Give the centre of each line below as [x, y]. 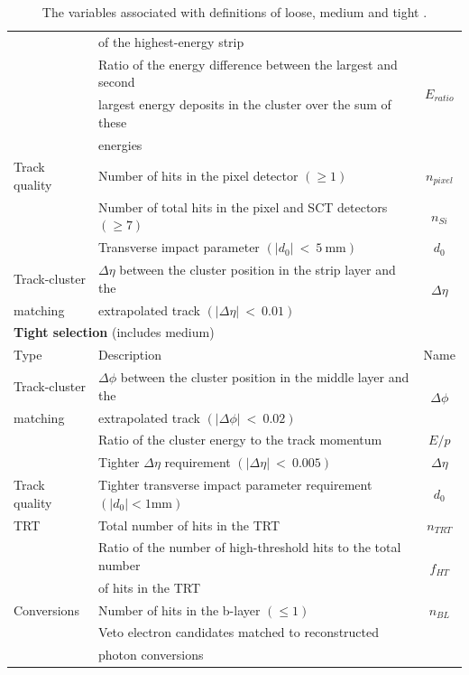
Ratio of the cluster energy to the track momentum [240, 440]
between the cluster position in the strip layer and [257, 270]
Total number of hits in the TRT [189, 525]
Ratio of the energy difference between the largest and [248, 64]
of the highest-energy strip [171, 41]
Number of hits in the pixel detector [198, 176]
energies [120, 144]
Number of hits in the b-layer [179, 609]
